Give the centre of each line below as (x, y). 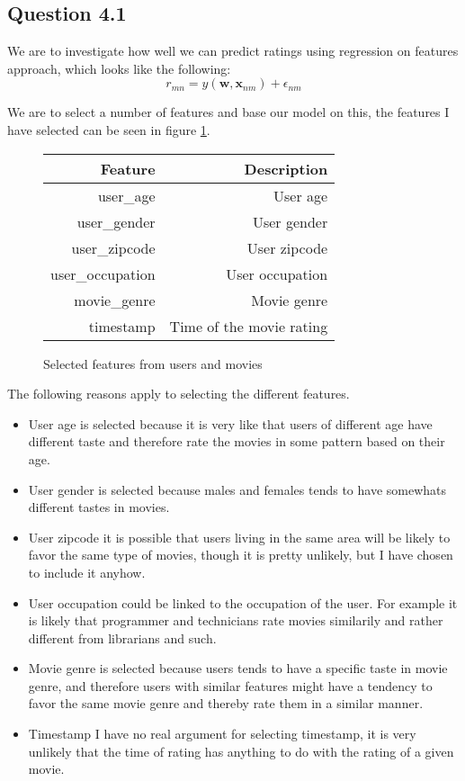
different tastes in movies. (99, 507)
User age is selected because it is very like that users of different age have (230, 423)
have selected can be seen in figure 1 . (109, 129)
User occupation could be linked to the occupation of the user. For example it (243, 602)
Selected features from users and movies (153, 363)
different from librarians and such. (122, 637)
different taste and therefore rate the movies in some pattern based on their (237, 441)
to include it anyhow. (87, 572)
